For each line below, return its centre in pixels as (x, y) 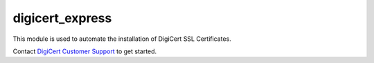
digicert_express (62, 18)
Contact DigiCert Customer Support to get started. (85, 51)
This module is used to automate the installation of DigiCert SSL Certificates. (122, 39)
